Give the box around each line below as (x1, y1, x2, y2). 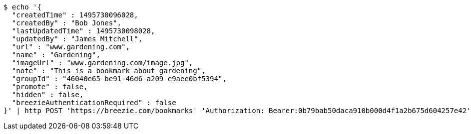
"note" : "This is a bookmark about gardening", (11, 67, 206, 75)
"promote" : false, (11, 83, 88, 91)
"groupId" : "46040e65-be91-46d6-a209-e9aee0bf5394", (11, 75, 227, 83)
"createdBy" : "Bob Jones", (11, 19, 122, 27)
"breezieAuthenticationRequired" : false (11, 99, 176, 107)
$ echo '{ (3, 3, 41, 11)
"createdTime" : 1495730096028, (11, 11, 138, 19)
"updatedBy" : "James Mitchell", (11, 35, 143, 43)
